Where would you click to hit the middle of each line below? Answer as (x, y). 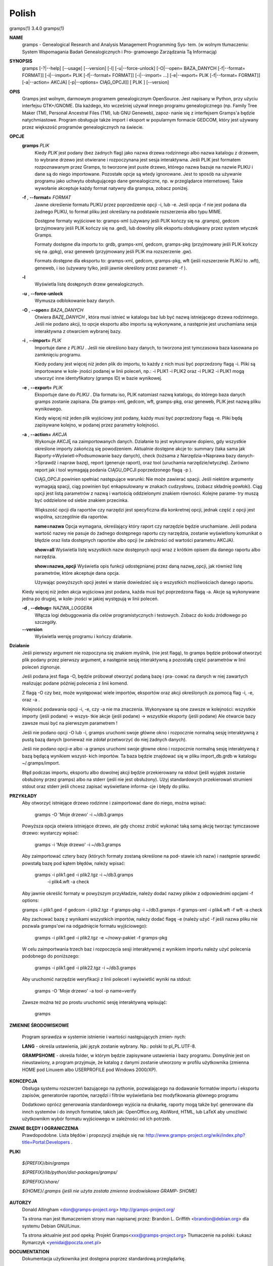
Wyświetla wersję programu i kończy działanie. (83, 637)
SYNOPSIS (21, 61)
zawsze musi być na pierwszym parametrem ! (70, 723)
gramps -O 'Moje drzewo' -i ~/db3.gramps (79, 814)
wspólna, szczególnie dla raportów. (72, 517)
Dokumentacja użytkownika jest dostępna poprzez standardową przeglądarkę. (104, 1259)
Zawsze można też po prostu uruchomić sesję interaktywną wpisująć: (95, 1002)
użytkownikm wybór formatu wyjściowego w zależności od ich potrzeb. (97, 1119)
